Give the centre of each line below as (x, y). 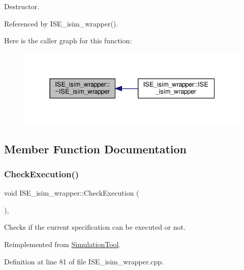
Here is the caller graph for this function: (68, 40)
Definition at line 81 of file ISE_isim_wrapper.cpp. (84, 261)
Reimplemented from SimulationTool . (63, 244)
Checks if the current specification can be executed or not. (95, 227)
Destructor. (22, 6)
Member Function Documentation (96, 148)
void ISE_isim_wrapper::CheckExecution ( (72, 193)
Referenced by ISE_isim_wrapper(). (61, 23)
